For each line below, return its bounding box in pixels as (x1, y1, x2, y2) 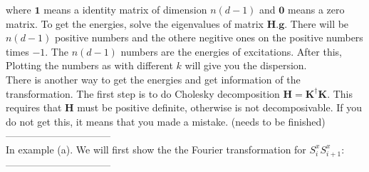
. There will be (284, 16, 349, 31)
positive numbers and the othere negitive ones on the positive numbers (54, 30, 363, 45)
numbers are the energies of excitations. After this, (120, 44, 342, 59)
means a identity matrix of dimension (43, 2, 207, 16)
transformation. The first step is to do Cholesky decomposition (6, 86, 280, 101)
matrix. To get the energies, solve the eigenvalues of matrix (6, 16, 264, 31)
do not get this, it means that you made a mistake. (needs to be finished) (6, 113, 326, 128)
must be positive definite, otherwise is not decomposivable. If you (77, 100, 363, 115)
